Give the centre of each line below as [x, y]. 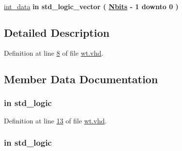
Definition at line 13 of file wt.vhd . [55, 121]
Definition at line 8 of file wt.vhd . [54, 53]
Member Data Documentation [81, 79]
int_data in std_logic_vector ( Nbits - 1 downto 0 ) [91, 6]
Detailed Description [57, 32]
